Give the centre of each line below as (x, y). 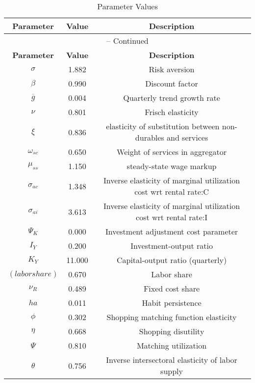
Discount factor (172, 83)
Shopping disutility (172, 331)
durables (150, 137)
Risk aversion (172, 69)
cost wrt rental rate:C (172, 191)
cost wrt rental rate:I (172, 217)
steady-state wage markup (172, 166)
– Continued (127, 41)
